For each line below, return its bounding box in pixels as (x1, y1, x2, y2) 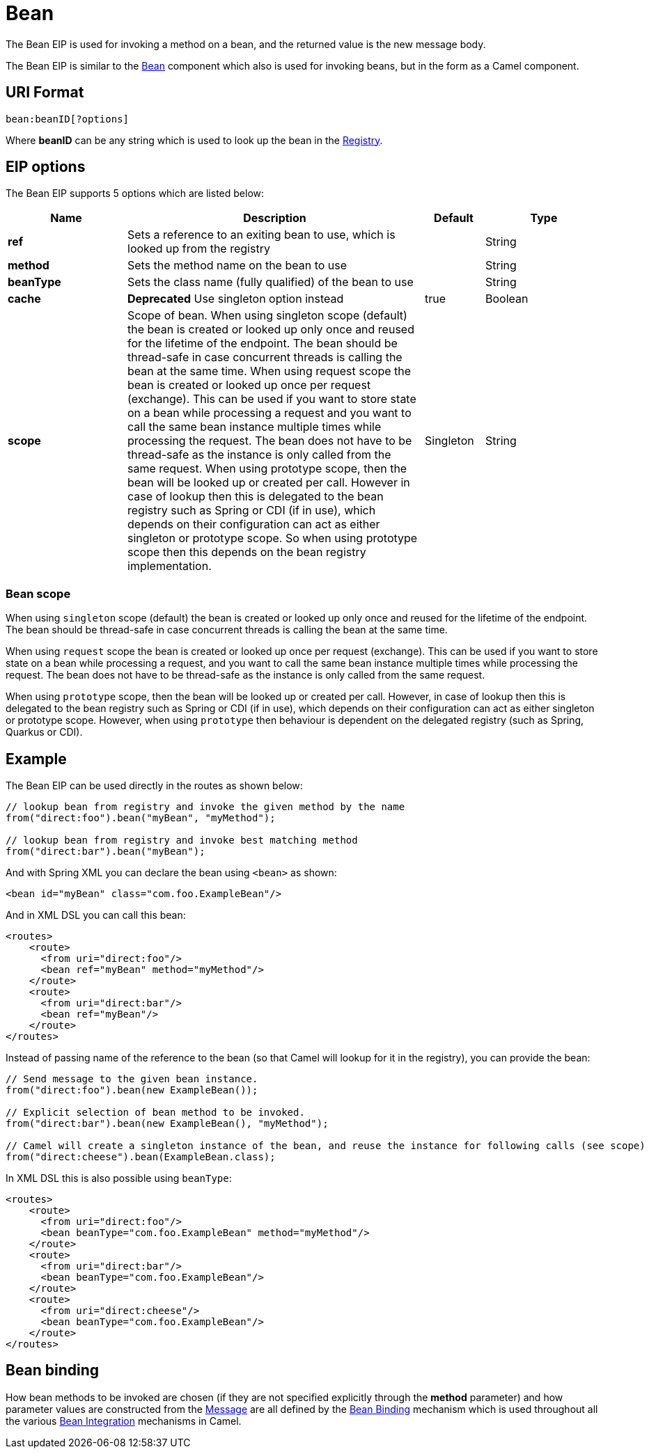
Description (243, 211, 306, 226)
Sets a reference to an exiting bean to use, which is (127, 228, 396, 242)
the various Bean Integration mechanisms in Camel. (6, 1414, 242, 1427)
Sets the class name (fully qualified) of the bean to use (127, 275, 414, 290)
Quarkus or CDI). (6, 726, 83, 738)
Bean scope (6, 586, 71, 601)
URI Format (6, 84, 84, 102)
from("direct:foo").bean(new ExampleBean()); (6, 1084, 258, 1096)
